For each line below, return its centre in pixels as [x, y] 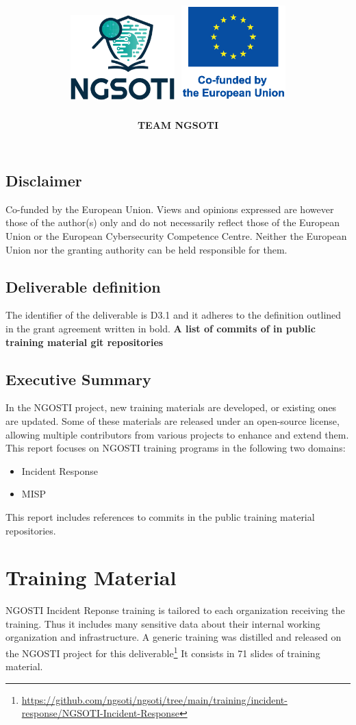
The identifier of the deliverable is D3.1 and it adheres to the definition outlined [174, 315]
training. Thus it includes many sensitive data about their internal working [163, 623]
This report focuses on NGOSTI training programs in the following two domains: [176, 448]
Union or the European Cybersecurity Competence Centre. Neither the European [176, 236]
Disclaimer [44, 181]
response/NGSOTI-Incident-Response [100, 713]
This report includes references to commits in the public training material [160, 516]
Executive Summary [78, 379]
